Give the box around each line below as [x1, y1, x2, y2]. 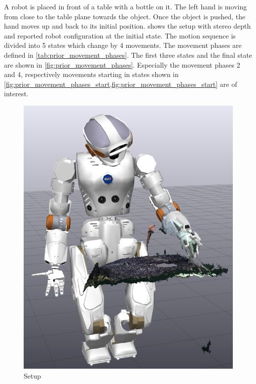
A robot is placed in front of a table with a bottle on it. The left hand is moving [4, 1, 247, 11]
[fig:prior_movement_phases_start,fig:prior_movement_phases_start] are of [4, 78, 237, 89]
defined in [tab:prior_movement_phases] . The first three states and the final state [4, 49, 253, 60]
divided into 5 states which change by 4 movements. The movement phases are [4, 40, 242, 50]
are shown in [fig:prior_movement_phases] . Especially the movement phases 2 [4, 59, 240, 70]
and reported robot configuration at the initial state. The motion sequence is [4, 30, 236, 40]
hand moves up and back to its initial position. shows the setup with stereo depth [4, 21, 251, 31]
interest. [4, 88, 29, 99]
